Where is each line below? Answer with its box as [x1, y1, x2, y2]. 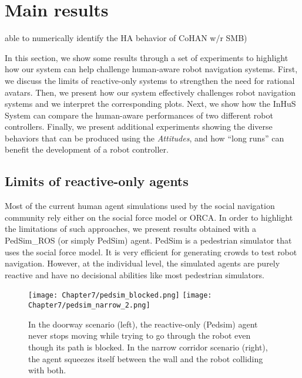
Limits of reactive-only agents [5, 172, 189, 190]
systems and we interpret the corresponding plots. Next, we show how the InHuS [5, 97, 296, 110]
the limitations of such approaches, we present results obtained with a [5, 222, 256, 235]
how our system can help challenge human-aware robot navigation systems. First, [5, 63, 298, 75]
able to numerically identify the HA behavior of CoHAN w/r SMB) [5, 32, 247, 44]
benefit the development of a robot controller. [5, 143, 169, 156]
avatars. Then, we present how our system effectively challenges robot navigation [5, 86, 296, 98]
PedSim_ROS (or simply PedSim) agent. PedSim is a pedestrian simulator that [5, 234, 292, 247]
